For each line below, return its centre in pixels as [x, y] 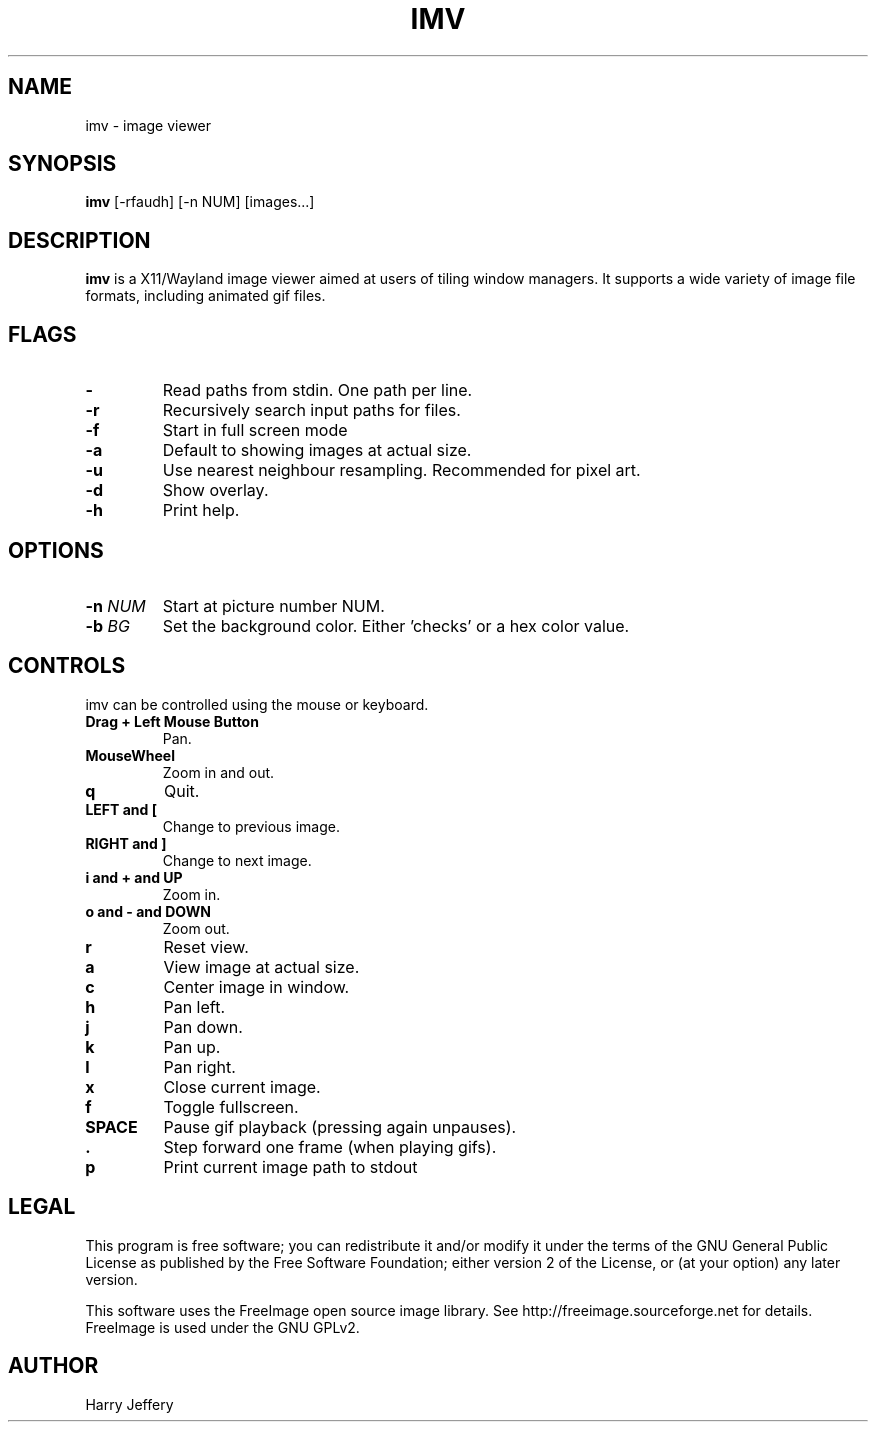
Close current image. [242, 1086]
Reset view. [206, 946]
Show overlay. [215, 490]
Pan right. [199, 1066]
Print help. [201, 510]
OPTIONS [56, 550]
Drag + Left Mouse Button [172, 721]
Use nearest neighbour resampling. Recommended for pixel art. [401, 470]
